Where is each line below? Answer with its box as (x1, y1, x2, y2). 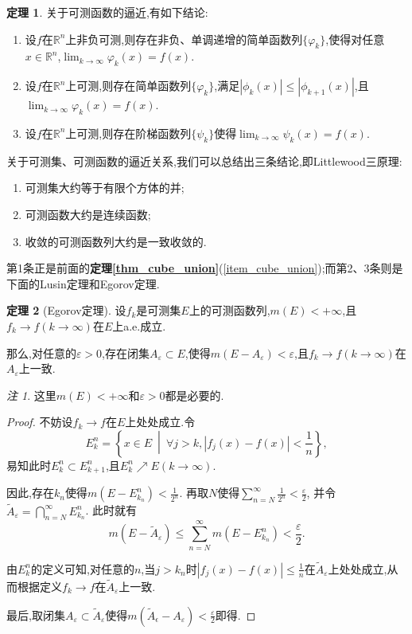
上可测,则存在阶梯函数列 (65, 124, 192, 141)
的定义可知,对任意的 (31, 560, 134, 577)
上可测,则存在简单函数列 (65, 77, 192, 94)
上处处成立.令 (125, 413, 196, 430)
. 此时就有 (85, 502, 138, 519)
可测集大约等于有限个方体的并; (25, 179, 185, 196)
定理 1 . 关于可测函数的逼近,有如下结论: (6, 4, 208, 20)
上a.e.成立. (112, 317, 166, 334)
